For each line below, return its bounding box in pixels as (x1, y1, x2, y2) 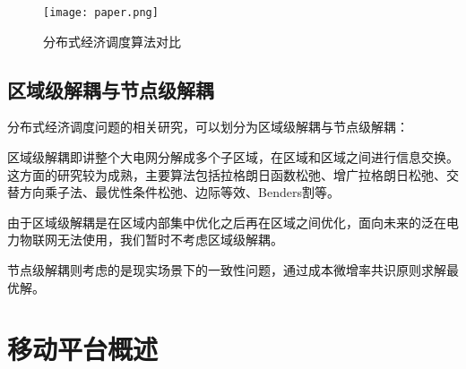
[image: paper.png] (43, 6, 159, 19)
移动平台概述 (7, 330, 159, 367)
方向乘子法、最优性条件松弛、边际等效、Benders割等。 (19, 183, 340, 202)
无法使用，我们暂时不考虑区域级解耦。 (56, 230, 283, 249)
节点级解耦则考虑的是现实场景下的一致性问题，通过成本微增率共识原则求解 (7, 261, 446, 279)
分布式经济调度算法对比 (43, 31, 181, 50)
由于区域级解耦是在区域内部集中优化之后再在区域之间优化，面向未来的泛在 (7, 212, 446, 231)
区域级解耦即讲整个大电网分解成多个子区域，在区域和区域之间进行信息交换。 (7, 148, 459, 167)
